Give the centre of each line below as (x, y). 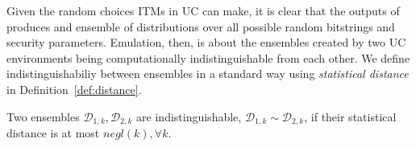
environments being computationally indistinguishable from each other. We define (208, 57)
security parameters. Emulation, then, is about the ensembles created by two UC (206, 42)
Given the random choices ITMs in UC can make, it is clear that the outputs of (203, 10)
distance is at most (53, 133)
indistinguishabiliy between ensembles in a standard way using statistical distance (208, 73)
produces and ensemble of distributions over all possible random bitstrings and (201, 26)
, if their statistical (350, 116)
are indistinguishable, (189, 116)
